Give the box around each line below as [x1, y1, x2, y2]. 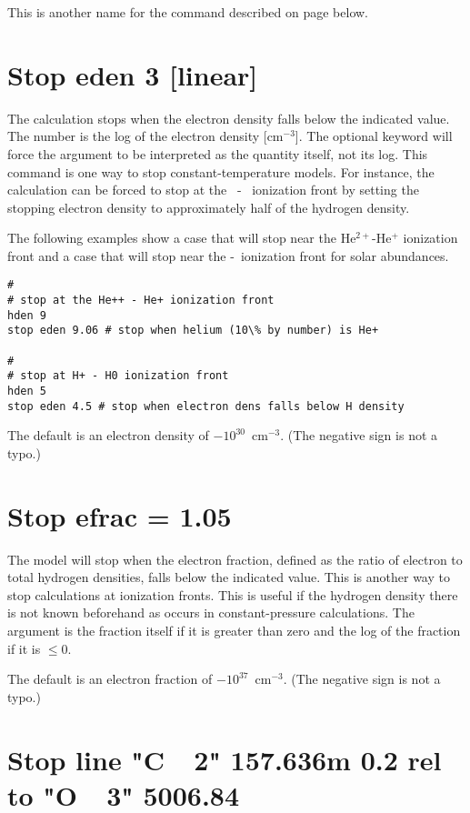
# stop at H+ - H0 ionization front [7, 369, 229, 383]
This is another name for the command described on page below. [7, 3, 368, 21]
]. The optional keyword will [295, 126, 453, 146]
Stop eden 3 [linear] [7, 55, 258, 93]
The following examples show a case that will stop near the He [7, 228, 356, 247]
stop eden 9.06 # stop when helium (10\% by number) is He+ [7, 324, 379, 337]
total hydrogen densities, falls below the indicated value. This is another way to [7, 567, 450, 587]
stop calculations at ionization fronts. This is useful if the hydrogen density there [7, 585, 458, 604]
